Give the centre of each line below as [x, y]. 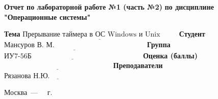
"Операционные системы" [47, 16]
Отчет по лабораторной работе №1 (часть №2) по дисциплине [109, 7]
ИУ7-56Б [18, 56]
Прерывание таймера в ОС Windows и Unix [91, 35]
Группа [159, 44]
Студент [192, 34]
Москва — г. [28, 92]
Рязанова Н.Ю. [27, 76]
